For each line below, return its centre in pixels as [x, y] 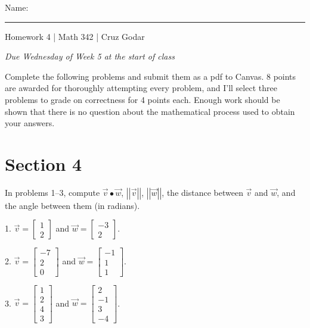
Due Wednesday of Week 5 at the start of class [90, 56]
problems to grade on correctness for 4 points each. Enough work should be [142, 99]
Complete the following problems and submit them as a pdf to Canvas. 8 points [151, 76]
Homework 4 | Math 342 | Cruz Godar [75, 36]
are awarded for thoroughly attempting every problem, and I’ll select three [141, 88]
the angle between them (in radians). [72, 205]
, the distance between [202, 192]
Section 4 [44, 163]
